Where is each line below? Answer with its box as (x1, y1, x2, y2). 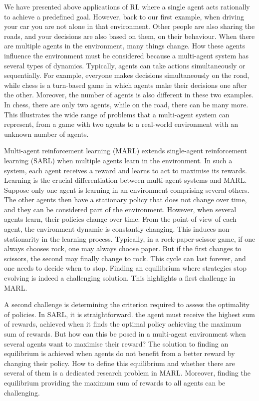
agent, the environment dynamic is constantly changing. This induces (4, 224, 216, 234)
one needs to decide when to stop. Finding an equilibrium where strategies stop (4, 263, 247, 273)
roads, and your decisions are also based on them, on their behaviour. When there (4, 30, 255, 41)
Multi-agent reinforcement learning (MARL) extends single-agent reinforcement (4, 145, 247, 156)
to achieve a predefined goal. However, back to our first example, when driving (4, 11, 244, 21)
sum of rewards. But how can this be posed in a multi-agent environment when (4, 329, 246, 339)
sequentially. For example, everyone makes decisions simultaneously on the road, (4, 70, 250, 80)
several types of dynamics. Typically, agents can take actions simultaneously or (4, 60, 246, 70)
